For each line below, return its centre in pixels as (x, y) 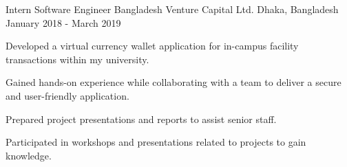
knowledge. (29, 155)
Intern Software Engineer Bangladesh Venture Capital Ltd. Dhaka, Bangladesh (172, 9)
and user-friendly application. (67, 95)
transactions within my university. (77, 59)
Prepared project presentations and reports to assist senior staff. (141, 119)
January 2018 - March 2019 (63, 22)
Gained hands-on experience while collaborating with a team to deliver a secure (173, 82)
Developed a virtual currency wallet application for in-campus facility (152, 46)
